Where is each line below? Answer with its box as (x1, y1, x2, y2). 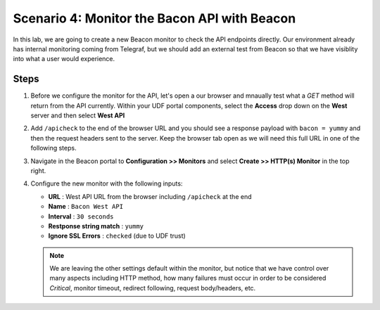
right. (30, 166, 46, 175)
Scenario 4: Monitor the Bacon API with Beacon (13, 11, 296, 26)
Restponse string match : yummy (48, 221, 144, 230)
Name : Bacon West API (48, 202, 123, 211)
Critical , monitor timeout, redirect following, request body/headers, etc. (49, 283, 256, 292)
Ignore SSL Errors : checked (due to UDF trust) (48, 232, 186, 240)
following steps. (30, 144, 77, 153)
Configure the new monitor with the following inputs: (30, 179, 183, 188)
